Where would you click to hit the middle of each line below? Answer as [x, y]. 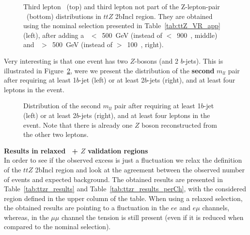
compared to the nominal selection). [57, 227]
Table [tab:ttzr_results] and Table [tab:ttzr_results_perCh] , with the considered [125, 189]
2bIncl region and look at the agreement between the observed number [140, 169]
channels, [216, 208]
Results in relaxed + [41, 150]
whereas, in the [26, 217]
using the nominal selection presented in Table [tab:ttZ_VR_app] [122, 25]
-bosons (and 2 [157, 60]
